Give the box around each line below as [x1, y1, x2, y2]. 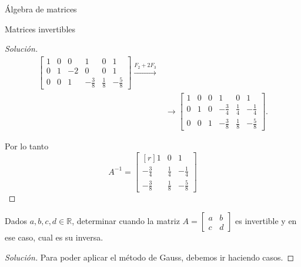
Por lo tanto [5, 140, 49, 152]
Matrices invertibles [5, 22, 76, 35]
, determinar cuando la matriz [72, 215, 180, 227]
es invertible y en [235, 215, 297, 227]
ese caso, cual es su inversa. [5, 231, 103, 243]
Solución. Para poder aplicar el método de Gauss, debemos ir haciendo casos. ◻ [5, 251, 295, 263]
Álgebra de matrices [5, 3, 77, 15]
